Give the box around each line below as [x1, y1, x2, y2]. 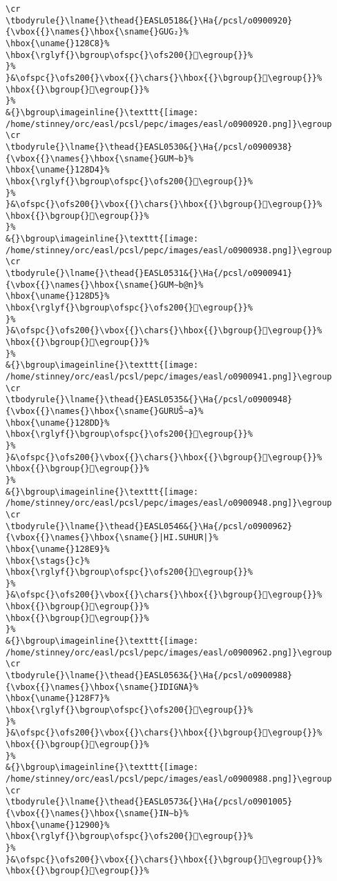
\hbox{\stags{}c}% [6, 555, 90, 566]
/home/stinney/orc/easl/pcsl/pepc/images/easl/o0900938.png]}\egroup [6, 245, 332, 255]
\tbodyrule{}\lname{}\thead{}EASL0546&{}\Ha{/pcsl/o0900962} [6, 521, 293, 531]
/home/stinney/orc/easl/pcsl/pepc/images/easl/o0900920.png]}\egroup [6, 119, 332, 129]
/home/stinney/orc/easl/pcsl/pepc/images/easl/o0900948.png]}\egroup [6, 498, 332, 508]
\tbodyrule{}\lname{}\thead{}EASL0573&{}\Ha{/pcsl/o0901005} [6, 797, 293, 807]
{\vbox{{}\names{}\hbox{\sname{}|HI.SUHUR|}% [6, 533, 218, 543]
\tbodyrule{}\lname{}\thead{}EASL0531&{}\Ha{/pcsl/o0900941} [6, 268, 293, 279]
